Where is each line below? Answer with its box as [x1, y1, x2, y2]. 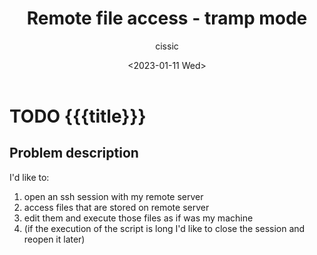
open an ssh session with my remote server [23, 190, 204, 202]
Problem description [9, 145, 139, 162]
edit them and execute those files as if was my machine [23, 212, 254, 224]
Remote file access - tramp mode [26, 7, 308, 30]
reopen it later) [23, 233, 86, 245]
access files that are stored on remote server [23, 201, 210, 213]
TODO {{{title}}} [9, 105, 147, 127]
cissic [155, 40, 179, 52]
